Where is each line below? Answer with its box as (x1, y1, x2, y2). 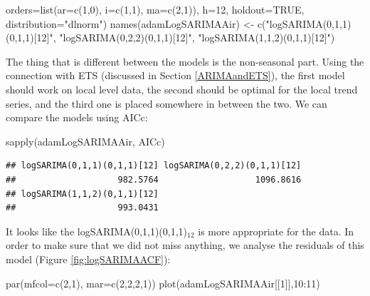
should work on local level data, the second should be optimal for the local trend (6, 81, 358, 96)
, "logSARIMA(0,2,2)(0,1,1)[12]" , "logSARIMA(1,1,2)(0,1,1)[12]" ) (53, 30, 335, 45)
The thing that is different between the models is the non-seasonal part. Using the (6, 53, 364, 68)
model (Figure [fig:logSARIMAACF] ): (6, 251, 171, 266)
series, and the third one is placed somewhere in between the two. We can (6, 96, 327, 111)
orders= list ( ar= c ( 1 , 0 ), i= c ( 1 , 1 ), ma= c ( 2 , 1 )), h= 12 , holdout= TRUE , (6, 2, 305, 16)
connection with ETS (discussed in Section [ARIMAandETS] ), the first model (6, 68, 345, 83)
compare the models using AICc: (6, 110, 148, 125)
